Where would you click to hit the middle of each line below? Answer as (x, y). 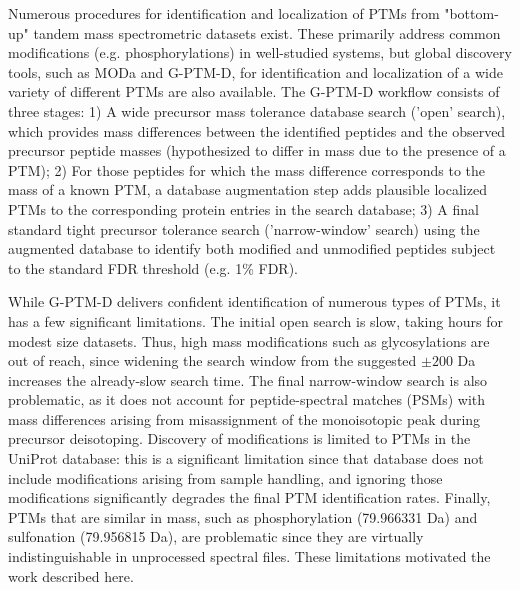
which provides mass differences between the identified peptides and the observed (257, 130)
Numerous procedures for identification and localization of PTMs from (224, 13)
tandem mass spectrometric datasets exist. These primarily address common (267, 32)
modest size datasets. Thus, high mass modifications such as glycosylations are (249, 340)
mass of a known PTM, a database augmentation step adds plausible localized (247, 189)
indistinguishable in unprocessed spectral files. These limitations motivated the (249, 556)
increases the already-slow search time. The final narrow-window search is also (248, 379)
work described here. (71, 575)
